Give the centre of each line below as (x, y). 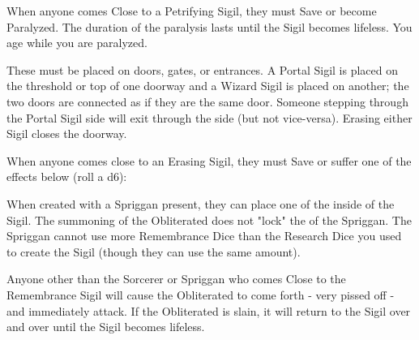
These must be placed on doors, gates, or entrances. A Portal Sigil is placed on (202, 69)
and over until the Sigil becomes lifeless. (106, 327)
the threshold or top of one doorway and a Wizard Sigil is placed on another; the (208, 86)
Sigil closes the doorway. (67, 133)
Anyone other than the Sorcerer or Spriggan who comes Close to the (176, 279)
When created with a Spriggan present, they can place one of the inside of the (201, 203)
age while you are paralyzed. (77, 43)
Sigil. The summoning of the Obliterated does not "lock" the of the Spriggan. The (209, 219)
